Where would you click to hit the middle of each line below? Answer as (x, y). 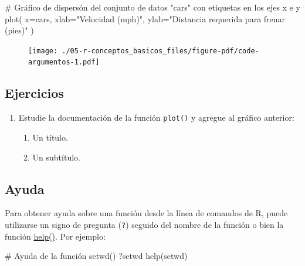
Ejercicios (34, 93)
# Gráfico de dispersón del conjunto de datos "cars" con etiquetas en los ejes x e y (152, 7)
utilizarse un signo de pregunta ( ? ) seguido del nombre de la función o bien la (144, 224)
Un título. (50, 137)
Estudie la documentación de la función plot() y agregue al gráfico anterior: (156, 117)
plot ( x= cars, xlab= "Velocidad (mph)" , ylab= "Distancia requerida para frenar (145, 18)
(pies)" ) (19, 30)
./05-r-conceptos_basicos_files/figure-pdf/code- (160, 51)
